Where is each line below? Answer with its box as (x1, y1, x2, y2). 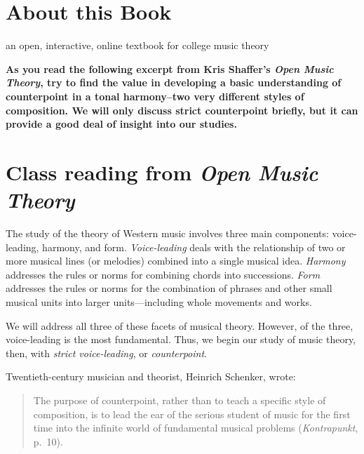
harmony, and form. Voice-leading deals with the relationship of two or (42, 239, 346, 254)
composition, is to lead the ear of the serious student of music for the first (33, 406, 351, 421)
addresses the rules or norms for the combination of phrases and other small (6, 281, 332, 295)
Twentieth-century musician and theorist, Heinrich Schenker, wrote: (6, 369, 296, 384)
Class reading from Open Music (6, 157, 318, 187)
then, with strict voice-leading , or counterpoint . (6, 345, 207, 360)
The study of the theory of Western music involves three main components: (6, 226, 329, 240)
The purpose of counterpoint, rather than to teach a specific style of (33, 392, 326, 407)
